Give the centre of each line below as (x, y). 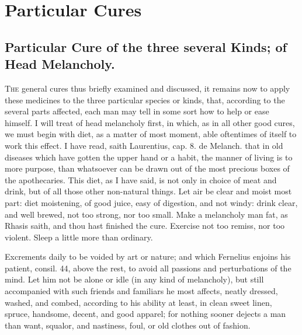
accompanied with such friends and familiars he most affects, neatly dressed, (141, 291)
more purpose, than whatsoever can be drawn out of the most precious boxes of (147, 168)
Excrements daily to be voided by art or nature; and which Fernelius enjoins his (148, 257)
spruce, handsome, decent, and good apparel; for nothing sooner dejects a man (145, 314)
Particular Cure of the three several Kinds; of (146, 46)
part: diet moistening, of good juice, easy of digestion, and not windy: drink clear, (151, 202)
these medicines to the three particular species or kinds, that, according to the (145, 100)
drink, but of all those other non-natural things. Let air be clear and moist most (148, 191)
